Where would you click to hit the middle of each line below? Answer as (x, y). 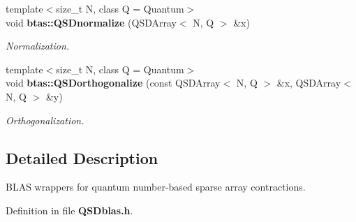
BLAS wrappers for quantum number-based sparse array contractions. (156, 187)
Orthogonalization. (45, 120)
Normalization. (38, 46)
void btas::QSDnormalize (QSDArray (91, 22)
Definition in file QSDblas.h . (69, 210)
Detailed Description (82, 157)
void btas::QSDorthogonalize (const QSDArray (113, 83)
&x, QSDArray (309, 83)
